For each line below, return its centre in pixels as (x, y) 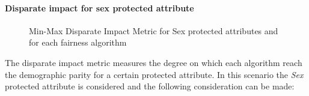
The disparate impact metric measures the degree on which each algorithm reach (154, 62)
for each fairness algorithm (78, 42)
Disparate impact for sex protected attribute (99, 7)
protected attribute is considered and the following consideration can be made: (150, 86)
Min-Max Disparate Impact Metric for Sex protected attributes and (154, 30)
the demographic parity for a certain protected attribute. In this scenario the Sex (154, 74)
